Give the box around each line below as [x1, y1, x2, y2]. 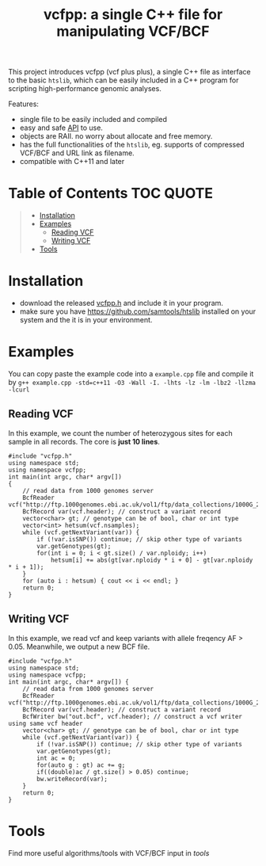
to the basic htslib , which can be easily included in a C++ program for [8, 75, 239, 85]
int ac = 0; [36, 754, 77, 762]
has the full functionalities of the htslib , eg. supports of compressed [19, 140, 245, 150]
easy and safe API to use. [19, 123, 103, 132]
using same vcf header [8, 719, 83, 727]
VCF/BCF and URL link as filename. [19, 148, 135, 158]
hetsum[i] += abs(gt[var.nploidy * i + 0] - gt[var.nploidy [50, 556, 253, 564]
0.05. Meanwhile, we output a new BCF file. [8, 642, 150, 651]
